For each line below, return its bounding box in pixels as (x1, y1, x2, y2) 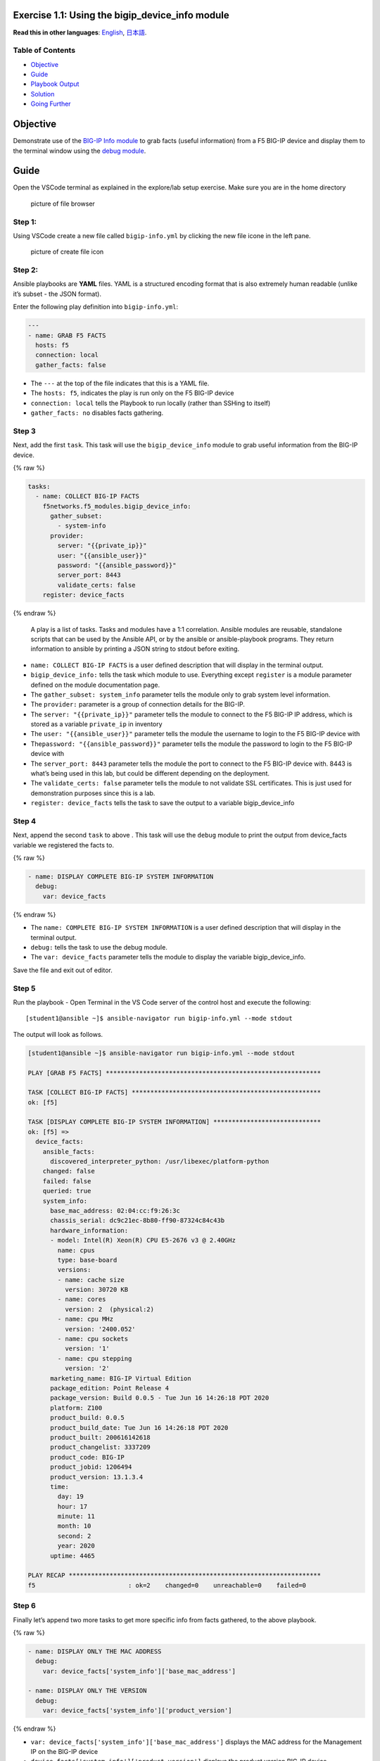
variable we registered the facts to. (13, 840, 114, 849)
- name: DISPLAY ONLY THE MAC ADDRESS (27, 1647, 162, 1655)
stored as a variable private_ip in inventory (30, 720, 163, 728)
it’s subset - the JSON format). (13, 290, 102, 298)
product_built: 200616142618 (50, 1433, 151, 1441)
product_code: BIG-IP (50, 1453, 125, 1461)
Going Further (30, 99, 71, 108)
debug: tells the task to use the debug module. (30, 943, 168, 952)
